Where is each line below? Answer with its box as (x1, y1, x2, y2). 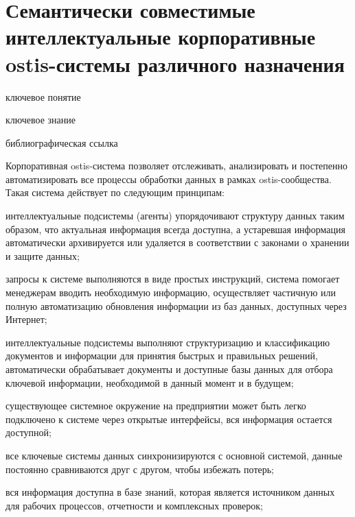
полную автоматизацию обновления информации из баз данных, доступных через (5, 298, 347, 313)
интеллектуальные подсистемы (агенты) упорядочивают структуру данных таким (5, 208, 345, 223)
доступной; (5, 425, 51, 440)
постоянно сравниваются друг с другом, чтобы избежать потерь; (5, 461, 274, 476)
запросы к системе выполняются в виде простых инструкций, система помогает (5, 272, 340, 286)
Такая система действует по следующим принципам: (5, 185, 225, 200)
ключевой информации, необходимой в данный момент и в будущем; (5, 375, 294, 389)
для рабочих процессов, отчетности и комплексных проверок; (5, 498, 263, 512)
